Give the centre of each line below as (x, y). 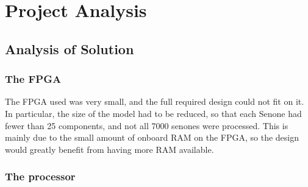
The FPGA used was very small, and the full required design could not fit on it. (155, 101)
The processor (40, 176)
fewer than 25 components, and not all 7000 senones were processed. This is (147, 125)
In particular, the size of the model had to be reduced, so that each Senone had (153, 113)
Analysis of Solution (70, 48)
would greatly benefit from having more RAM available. (109, 149)
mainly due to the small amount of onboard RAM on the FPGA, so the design (152, 137)
